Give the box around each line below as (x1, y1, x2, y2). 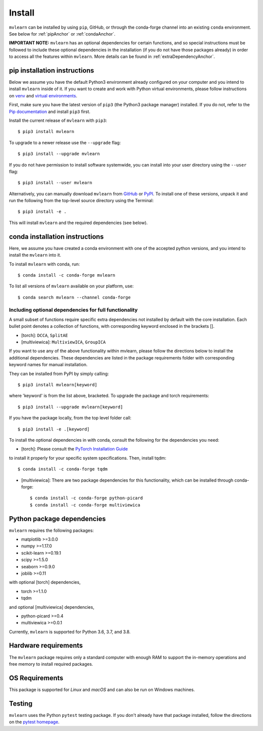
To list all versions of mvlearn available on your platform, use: (9, 283, 134, 289)
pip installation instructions (9, 66, 94, 75)
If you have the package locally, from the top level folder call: (9, 415, 131, 421)
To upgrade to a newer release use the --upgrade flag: (9, 139, 121, 146)
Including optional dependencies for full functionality (9, 306, 138, 313)
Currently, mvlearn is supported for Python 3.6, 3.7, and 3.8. (9, 629, 131, 635)
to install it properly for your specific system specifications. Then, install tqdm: (9, 455, 167, 461)
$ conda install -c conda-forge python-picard (30, 495, 143, 501)
